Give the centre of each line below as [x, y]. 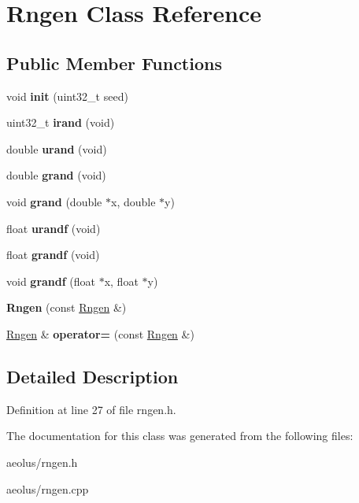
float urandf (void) [54, 228]
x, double [133, 201]
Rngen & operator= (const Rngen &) [100, 333]
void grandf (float [51, 281]
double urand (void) [57, 148]
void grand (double [54, 201]
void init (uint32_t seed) [67, 96]
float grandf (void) [53, 255]
